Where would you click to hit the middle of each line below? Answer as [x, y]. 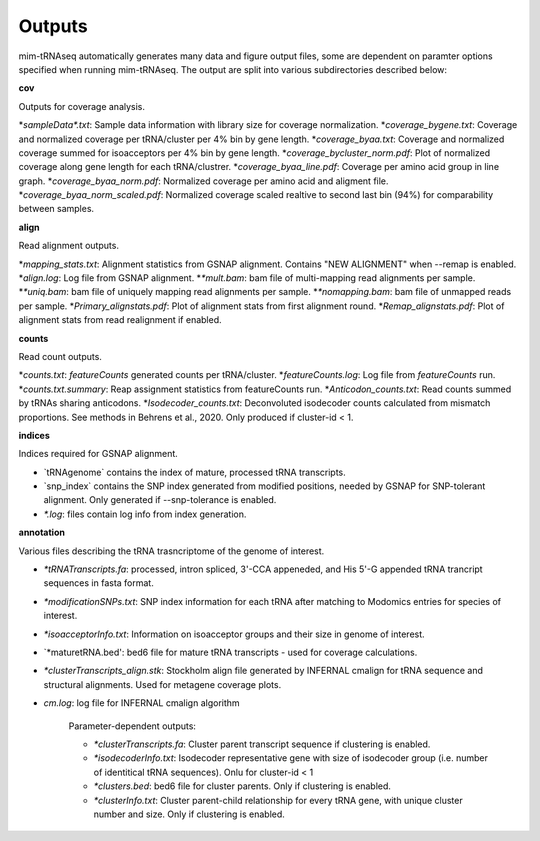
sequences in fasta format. [98, 583]
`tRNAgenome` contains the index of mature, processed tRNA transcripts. [195, 472]
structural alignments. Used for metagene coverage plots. [162, 684]
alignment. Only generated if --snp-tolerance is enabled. [160, 500]
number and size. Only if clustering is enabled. [189, 814]
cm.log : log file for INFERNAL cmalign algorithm [141, 703]
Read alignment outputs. [69, 246]
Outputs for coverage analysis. [81, 106]
